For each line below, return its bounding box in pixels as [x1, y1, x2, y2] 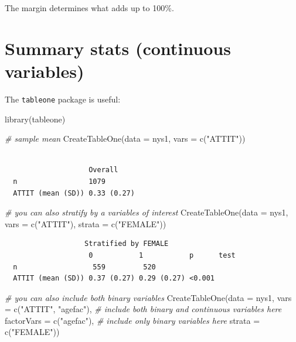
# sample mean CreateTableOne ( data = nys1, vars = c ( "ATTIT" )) [5, 132, 246, 145]
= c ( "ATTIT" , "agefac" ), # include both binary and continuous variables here [5, 303, 282, 315]
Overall [89, 166, 118, 175]
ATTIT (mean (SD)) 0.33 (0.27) [13, 189, 135, 197]
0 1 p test [89, 251, 236, 259]
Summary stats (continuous [5, 36, 231, 60]
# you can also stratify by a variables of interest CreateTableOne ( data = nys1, [5, 206, 288, 218]
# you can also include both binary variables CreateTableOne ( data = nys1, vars [5, 291, 292, 303]
